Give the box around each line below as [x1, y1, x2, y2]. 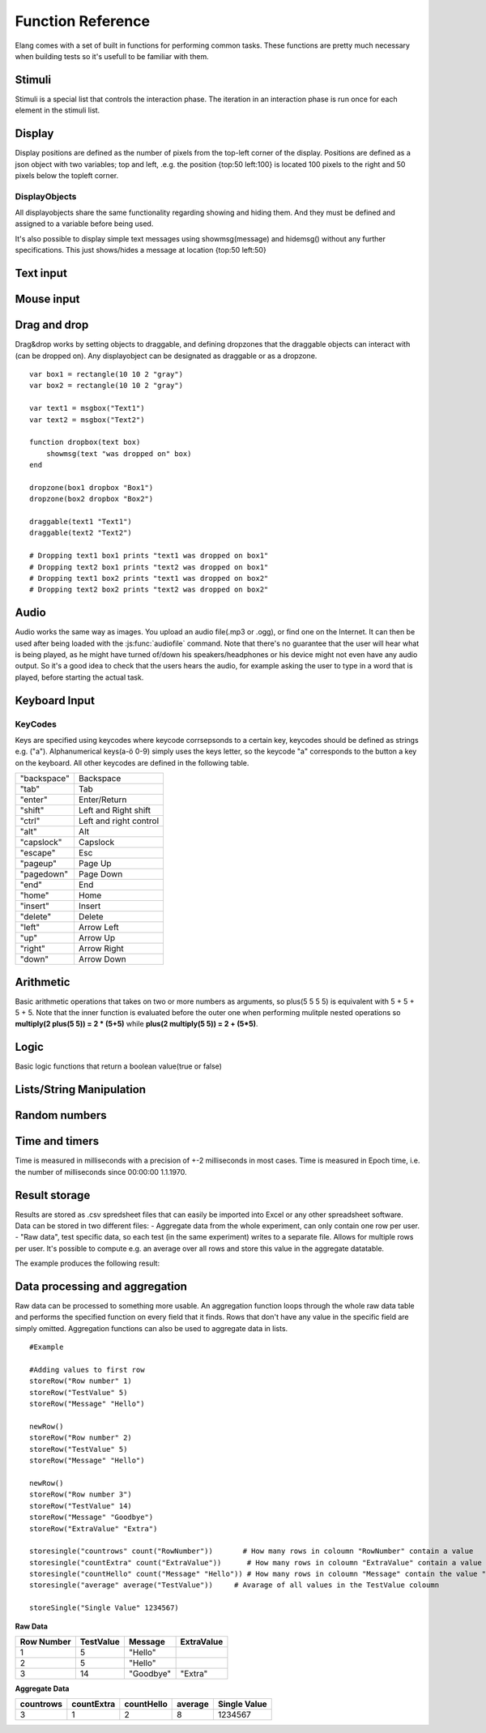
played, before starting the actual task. [15, 672, 144, 682]
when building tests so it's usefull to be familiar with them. [15, 51, 210, 61]
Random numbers [15, 1108, 107, 1122]
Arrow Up [78, 933, 116, 944]
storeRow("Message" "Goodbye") [29, 1513, 154, 1522]
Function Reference [15, 12, 150, 30]
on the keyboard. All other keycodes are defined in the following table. [15, 758, 249, 767]
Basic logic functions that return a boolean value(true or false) [15, 1061, 223, 1071]
